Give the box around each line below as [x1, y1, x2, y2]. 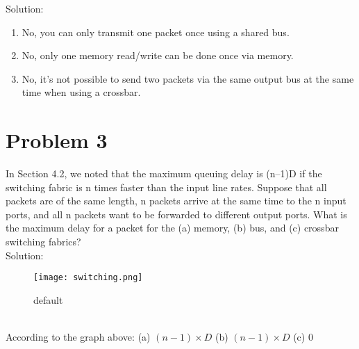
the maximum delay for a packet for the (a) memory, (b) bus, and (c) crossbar [6, 220, 339, 235]
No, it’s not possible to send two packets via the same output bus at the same [22, 71, 354, 86]
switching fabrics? [6, 234, 81, 249]
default [33, 292, 63, 307]
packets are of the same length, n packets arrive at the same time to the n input [6, 193, 347, 208]
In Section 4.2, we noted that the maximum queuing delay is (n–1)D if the [6, 166, 322, 181]
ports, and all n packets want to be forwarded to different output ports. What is [6, 206, 347, 221]
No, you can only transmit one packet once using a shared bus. [22, 24, 290, 39]
